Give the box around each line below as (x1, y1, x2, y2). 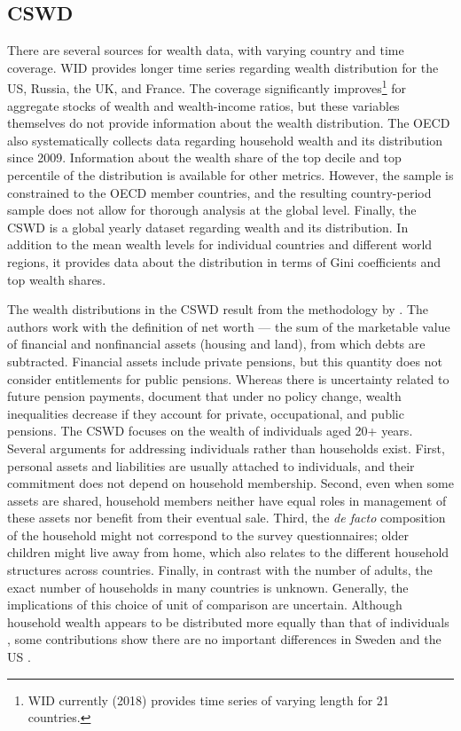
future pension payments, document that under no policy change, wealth (7, 387, 402, 405)
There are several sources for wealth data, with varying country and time (7, 41, 404, 59)
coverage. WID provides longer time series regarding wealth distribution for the (7, 58, 439, 76)
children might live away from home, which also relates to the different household (7, 543, 449, 562)
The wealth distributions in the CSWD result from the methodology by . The (7, 300, 429, 318)
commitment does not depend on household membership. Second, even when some (7, 474, 454, 492)
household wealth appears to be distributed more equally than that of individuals (7, 612, 449, 631)
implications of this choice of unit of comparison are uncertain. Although (7, 595, 402, 614)
